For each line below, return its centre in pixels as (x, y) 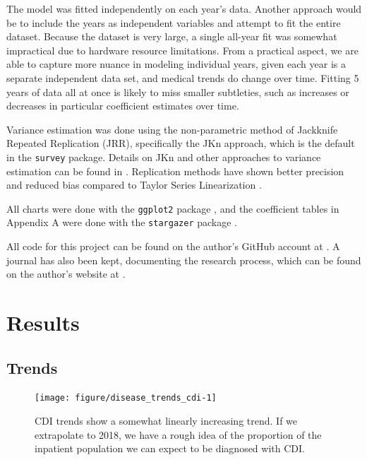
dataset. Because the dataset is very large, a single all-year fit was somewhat (172, 36)
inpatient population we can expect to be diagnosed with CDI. (170, 448)
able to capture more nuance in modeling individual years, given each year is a (176, 64)
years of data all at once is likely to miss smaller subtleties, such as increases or (178, 92)
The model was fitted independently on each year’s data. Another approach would (184, 8)
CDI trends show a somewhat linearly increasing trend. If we (166, 421)
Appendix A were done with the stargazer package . (122, 222)
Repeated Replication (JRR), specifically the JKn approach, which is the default (181, 143)
